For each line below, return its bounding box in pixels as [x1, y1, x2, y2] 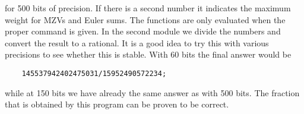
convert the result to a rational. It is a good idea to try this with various [5, 36, 269, 49]
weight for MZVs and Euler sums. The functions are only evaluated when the [5, 13, 286, 26]
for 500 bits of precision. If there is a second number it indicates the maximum [5, 2, 291, 14]
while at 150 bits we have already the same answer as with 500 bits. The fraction [5, 86, 300, 99]
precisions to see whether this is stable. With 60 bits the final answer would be [5, 48, 292, 61]
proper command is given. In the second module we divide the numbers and [5, 25, 281, 37]
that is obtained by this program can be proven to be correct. [5, 98, 229, 110]
